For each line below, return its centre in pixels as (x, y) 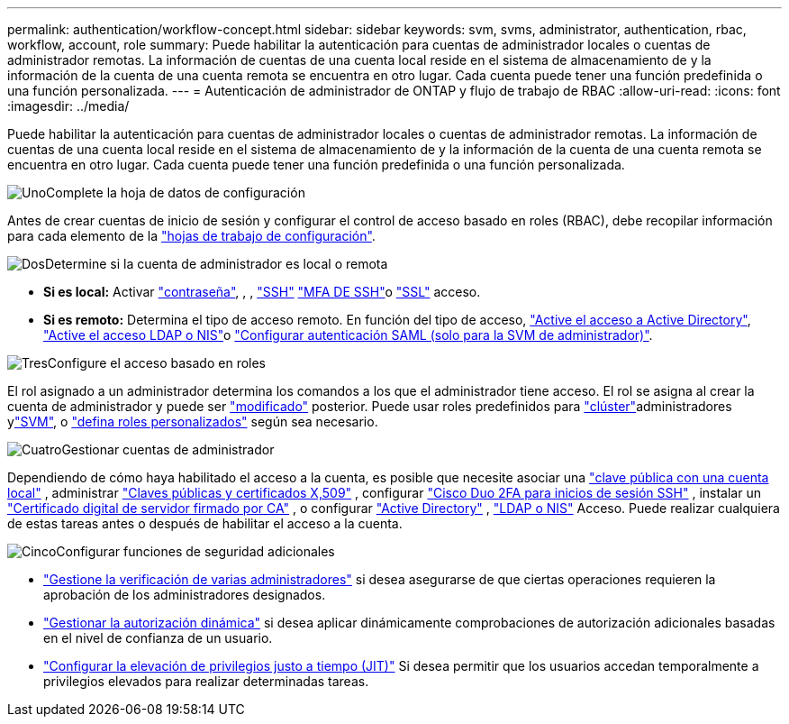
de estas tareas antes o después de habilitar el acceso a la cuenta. (205, 523)
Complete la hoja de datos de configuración (176, 192)
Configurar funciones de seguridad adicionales (195, 551)
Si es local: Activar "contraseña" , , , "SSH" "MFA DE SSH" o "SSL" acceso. (262, 292)
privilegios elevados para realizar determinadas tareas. (206, 681)
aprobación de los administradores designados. (185, 595)
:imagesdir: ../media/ (68, 106)
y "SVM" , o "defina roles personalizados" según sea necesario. (193, 422)
